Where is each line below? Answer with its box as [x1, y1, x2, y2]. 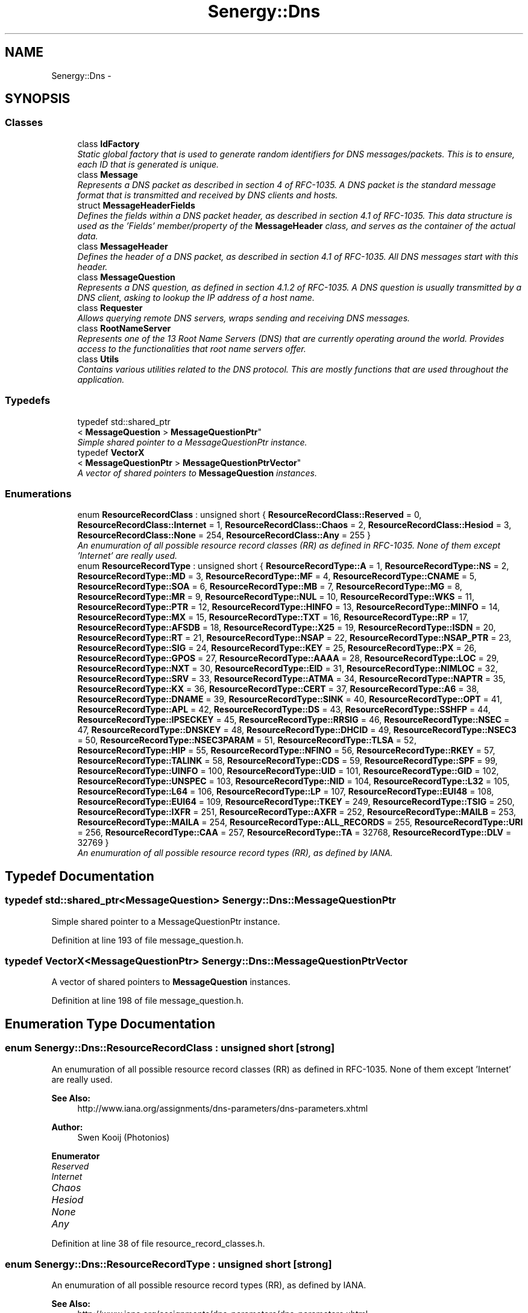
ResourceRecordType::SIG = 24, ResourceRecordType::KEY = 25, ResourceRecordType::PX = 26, [77, 643, 477, 653]
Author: [51, 1121, 83, 1132]
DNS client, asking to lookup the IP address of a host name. [77, 292, 315, 303]
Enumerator [51, 1150, 100, 1161]
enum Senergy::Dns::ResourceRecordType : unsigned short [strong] [5, 1258, 332, 1270]
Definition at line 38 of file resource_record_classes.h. [51, 1238, 265, 1248]
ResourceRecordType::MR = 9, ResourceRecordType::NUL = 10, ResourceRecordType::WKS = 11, [77, 591, 475, 602]
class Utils [77, 353, 119, 364]
